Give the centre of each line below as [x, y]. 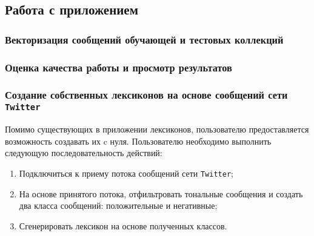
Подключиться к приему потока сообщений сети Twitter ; [126, 173]
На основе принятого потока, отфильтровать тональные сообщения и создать [161, 193]
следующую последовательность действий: [84, 153]
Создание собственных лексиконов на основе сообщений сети [146, 95]
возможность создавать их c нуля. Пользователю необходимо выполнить [138, 141]
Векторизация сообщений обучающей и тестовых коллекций [144, 39]
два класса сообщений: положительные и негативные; [118, 205]
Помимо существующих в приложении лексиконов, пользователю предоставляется [157, 129]
